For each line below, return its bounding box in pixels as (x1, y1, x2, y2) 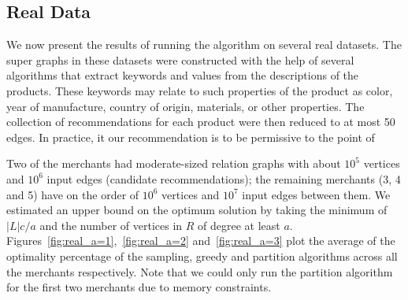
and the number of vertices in (39, 217, 183, 233)
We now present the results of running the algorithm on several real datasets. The (6, 36, 402, 53)
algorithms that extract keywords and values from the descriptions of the (6, 67, 359, 83)
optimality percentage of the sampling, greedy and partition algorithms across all (6, 247, 398, 264)
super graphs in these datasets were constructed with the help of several (6, 51, 354, 68)
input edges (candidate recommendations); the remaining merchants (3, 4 (46, 170, 401, 187)
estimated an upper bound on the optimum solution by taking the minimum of (6, 202, 388, 218)
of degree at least (198, 217, 280, 233)
